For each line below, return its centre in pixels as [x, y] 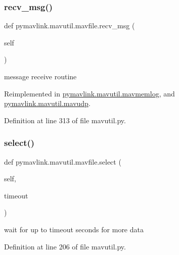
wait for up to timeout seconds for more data [74, 229]
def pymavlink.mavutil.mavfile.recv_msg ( [70, 25]
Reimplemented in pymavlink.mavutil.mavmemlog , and [89, 93]
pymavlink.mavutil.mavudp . [47, 103]
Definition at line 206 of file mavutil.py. [65, 246]
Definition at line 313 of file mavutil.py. [65, 120]
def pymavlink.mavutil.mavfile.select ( [63, 161]
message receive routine [40, 76]
